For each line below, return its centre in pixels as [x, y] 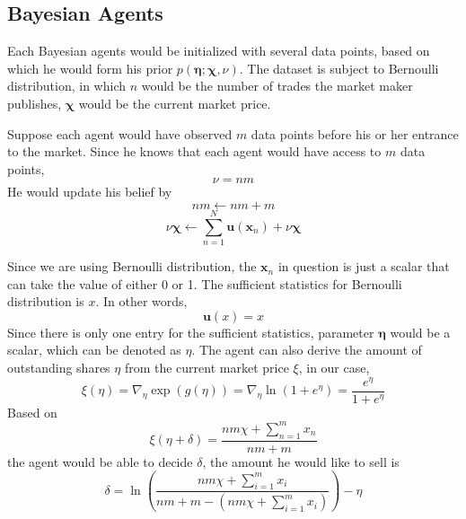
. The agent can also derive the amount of [307, 350]
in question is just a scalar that [364, 266]
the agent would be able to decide [100, 461]
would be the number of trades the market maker [277, 86]
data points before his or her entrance [355, 133]
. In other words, [141, 301]
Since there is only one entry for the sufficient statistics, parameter [191, 332]
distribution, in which [66, 86]
